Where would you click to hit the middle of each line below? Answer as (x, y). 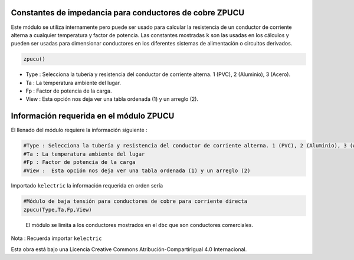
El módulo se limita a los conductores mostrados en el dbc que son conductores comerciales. (140, 225)
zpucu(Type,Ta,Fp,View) (58, 210)
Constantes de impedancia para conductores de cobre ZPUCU (128, 13)
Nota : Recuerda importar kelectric (56, 238)
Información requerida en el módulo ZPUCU (93, 116)
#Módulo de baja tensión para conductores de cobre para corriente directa (135, 201)
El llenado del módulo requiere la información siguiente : (79, 130)
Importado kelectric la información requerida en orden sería (87, 186)
